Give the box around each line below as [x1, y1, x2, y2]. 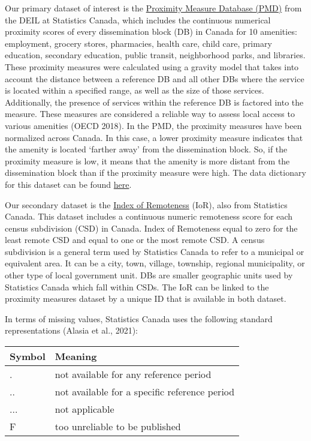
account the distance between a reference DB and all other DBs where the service [5, 72, 304, 85]
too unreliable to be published [55, 419, 181, 434]
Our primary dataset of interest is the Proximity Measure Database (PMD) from [5, 2, 302, 14]
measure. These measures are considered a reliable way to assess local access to [5, 107, 295, 120]
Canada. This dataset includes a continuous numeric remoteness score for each [5, 210, 293, 223]
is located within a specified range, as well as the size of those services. [5, 84, 264, 97]
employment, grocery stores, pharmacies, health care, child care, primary [5, 37, 272, 49]
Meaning [55, 349, 97, 364]
